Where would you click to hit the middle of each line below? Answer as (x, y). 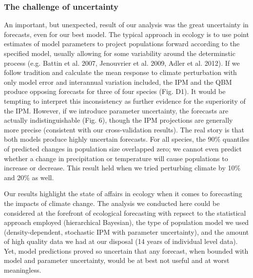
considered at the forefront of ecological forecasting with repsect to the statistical (125, 213)
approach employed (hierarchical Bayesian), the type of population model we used (126, 222)
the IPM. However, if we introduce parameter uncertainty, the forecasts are (116, 110)
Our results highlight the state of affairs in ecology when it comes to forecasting (123, 194)
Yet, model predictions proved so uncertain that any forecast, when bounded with (126, 250)
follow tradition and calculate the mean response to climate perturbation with (120, 72)
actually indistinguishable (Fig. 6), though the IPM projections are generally (118, 120)
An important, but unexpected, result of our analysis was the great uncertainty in (126, 25)
